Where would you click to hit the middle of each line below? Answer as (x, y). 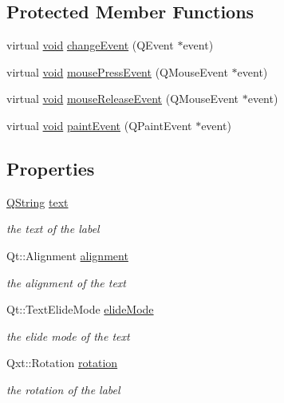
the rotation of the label (63, 389)
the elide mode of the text (68, 336)
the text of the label (53, 229)
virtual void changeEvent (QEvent (90, 45)
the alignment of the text (66, 282)
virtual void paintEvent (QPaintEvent (99, 125)
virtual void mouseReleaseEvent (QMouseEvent (123, 99)
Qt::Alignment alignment (67, 255)
